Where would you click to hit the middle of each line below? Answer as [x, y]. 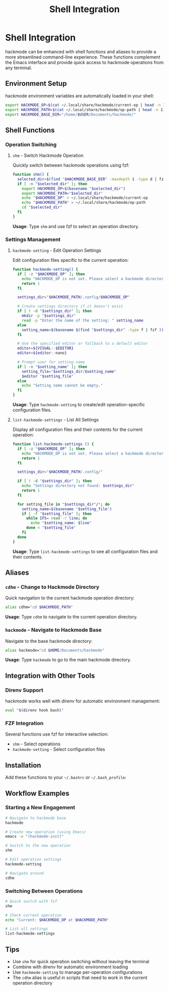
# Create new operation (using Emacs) [46, 832]
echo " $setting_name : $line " [61, 523]
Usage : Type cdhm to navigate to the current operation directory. [71, 617]
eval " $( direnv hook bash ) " [35, 710]
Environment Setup [36, 84]
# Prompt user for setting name [51, 362]
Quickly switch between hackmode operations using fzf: [71, 166]
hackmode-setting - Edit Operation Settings [57, 250]
